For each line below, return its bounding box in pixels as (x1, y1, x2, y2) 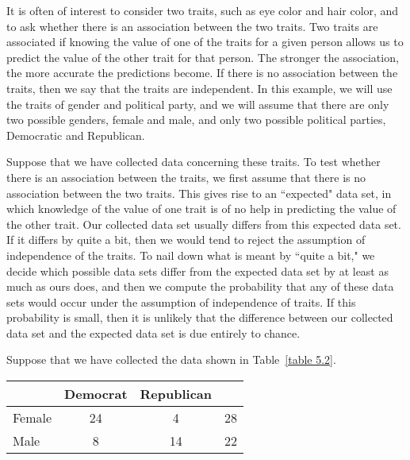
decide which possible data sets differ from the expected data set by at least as (6, 262, 389, 279)
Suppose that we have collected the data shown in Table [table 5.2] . (6, 351, 336, 368)
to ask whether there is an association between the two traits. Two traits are (6, 17, 378, 34)
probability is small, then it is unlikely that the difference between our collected (6, 309, 393, 326)
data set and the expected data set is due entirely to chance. (6, 324, 301, 341)
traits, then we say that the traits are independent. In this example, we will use (6, 79, 393, 96)
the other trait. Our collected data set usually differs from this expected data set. (6, 215, 401, 232)
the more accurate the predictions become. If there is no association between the (6, 64, 398, 81)
